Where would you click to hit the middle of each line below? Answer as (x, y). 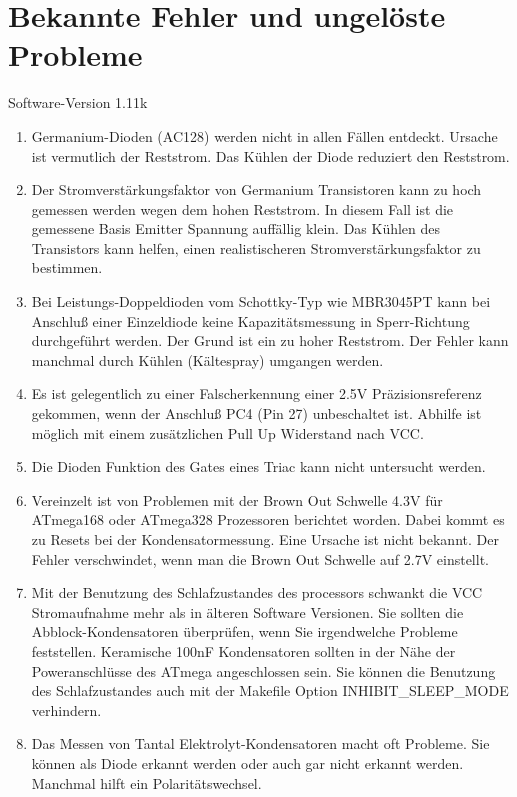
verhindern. (66, 709)
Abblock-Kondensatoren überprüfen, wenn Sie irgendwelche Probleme (244, 631)
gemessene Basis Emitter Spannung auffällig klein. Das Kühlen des (236, 228)
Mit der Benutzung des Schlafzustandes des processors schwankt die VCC (257, 592)
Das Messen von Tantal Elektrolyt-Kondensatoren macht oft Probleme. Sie (260, 743)
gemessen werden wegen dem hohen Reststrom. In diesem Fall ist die (242, 208)
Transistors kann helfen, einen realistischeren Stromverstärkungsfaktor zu (256, 247)
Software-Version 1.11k (78, 102)
